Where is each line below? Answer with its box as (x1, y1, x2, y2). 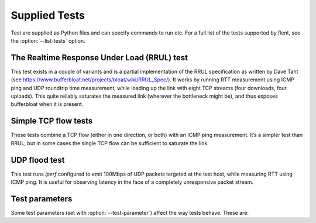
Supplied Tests (11, 9, 85, 22)
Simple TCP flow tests (11, 116, 93, 126)
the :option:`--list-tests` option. (11, 37, 85, 44)
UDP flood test (11, 155, 65, 165)
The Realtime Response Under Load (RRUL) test (11, 53, 188, 63)
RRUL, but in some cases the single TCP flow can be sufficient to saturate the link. (11, 139, 209, 146)
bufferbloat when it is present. (11, 101, 84, 108)
